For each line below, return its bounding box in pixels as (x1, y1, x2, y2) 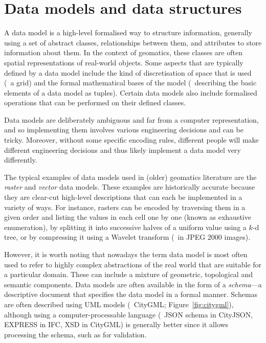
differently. (4, 154, 37, 165)
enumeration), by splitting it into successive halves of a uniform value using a (4, 221, 247, 232)
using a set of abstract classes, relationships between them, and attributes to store (4, 37, 262, 48)
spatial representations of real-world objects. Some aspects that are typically (4, 57, 243, 67)
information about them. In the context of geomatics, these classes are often (4, 47, 242, 58)
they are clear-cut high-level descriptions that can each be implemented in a (4, 192, 242, 202)
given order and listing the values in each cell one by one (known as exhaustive (4, 212, 251, 222)
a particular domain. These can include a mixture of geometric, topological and (4, 269, 253, 280)
